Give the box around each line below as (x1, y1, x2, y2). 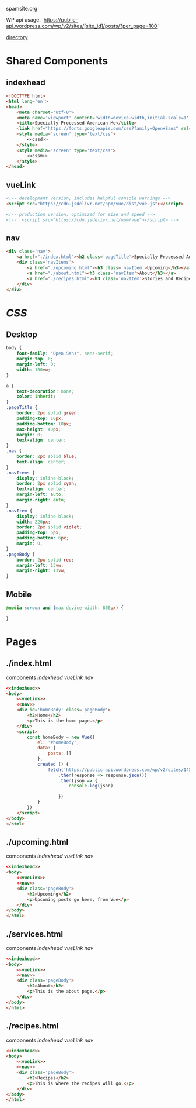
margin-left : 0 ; (16, 362, 57, 367)
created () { (37, 761, 69, 767)
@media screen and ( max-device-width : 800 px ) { (6, 605, 124, 611)
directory (6, 34, 28, 40)
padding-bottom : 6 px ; (16, 535, 69, 541)
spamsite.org (6, 5, 38, 12)
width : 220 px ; (16, 519, 51, 525)
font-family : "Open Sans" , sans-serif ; (16, 350, 114, 356)
